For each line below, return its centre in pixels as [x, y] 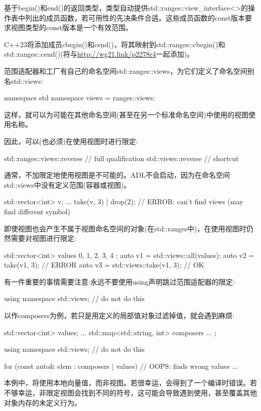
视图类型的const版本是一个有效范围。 [72, 27]
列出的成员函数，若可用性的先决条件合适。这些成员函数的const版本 [135, 17]
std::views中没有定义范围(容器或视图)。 [68, 184]
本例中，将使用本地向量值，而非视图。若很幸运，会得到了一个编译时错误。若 [130, 383]
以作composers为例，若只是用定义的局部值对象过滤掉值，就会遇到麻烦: [119, 315]
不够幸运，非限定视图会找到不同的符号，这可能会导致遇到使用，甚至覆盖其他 [130, 393]
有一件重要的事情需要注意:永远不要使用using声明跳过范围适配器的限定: [119, 281]
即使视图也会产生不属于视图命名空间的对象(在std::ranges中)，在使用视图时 [125, 228]
